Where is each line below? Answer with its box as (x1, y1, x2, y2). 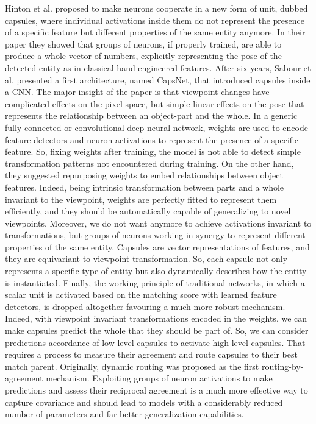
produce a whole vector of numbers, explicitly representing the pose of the (5, 49, 282, 62)
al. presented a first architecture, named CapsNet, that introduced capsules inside (5, 73, 311, 86)
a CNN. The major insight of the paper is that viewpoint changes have (5, 85, 270, 98)
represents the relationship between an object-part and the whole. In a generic (5, 109, 298, 122)
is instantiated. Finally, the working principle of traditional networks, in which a (5, 276, 305, 289)
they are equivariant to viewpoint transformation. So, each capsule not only (5, 252, 288, 265)
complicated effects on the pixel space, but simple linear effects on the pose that (5, 97, 304, 110)
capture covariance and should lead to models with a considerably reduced (5, 395, 283, 408)
